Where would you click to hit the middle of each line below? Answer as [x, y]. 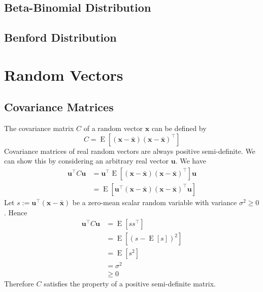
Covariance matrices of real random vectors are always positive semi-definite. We [130, 151]
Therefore [19, 284]
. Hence [16, 212]
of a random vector [113, 128]
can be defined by [179, 128]
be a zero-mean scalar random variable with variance [155, 202]
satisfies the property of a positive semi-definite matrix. [130, 284]
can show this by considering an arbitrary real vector [87, 161]
